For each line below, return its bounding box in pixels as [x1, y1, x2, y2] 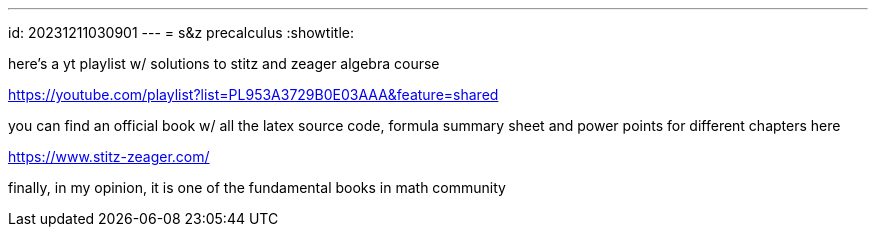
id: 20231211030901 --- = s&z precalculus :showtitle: [8, 24, 354, 41]
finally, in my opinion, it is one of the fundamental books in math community [8, 179, 506, 196]
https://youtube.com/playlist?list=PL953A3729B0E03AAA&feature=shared [8, 86, 499, 103]
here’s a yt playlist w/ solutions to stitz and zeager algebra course [8, 55, 440, 72]
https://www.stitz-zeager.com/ [8, 148, 210, 165]
